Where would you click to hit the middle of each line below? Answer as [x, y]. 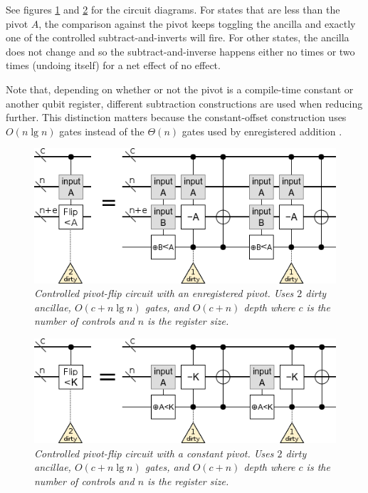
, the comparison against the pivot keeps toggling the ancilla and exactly [197, 23]
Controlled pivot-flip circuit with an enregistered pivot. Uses [164, 293]
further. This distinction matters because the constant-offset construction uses [176, 117]
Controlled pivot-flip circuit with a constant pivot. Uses [154, 453]
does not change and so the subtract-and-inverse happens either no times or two [180, 51]
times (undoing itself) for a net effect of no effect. [113, 65]
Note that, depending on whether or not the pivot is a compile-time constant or [180, 89]
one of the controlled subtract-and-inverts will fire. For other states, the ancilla [178, 37]
